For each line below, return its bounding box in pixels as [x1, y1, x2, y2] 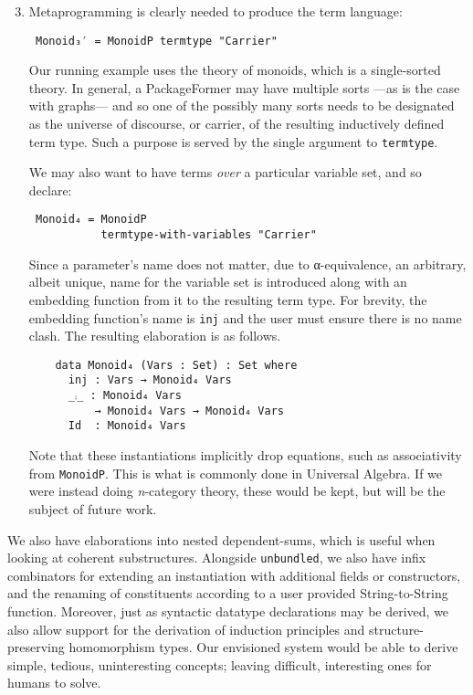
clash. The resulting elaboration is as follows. [28, 326, 281, 345]
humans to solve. [7, 673, 101, 692]
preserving [7, 637, 65, 657]
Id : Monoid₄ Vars [68, 419, 186, 433]
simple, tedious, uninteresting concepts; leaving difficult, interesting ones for [7, 655, 432, 674]
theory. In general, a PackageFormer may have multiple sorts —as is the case [28, 78, 460, 97]
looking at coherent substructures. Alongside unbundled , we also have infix [7, 548, 426, 567]
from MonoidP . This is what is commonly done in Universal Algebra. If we [28, 463, 443, 482]
